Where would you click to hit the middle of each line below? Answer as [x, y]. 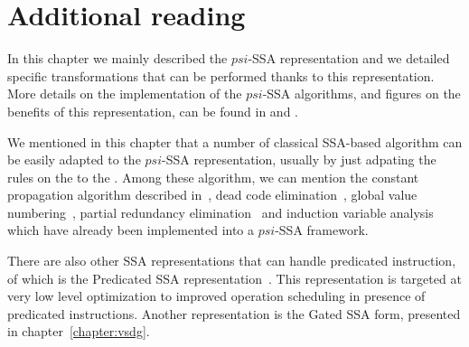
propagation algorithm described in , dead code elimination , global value [212, 195]
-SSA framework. [322, 230]
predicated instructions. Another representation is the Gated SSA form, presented [234, 313]
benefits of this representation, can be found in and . [153, 111]
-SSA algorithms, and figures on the [361, 94]
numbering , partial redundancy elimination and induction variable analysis [220, 212]
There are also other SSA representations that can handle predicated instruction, [232, 261]
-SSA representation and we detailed [349, 58]
